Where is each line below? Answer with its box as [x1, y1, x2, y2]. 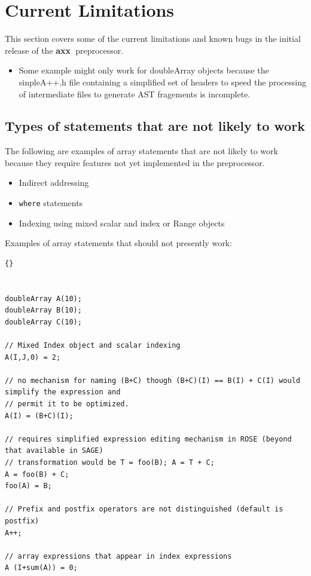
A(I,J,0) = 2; [5, 353, 61, 361]
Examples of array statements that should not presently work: [5, 237, 232, 249]
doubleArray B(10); [5, 306, 82, 315]
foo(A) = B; [5, 482, 52, 491]
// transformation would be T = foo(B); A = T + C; [5, 458, 215, 467]
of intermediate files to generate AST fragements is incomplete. [19, 87, 251, 100]
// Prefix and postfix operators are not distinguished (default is [5, 505, 283, 514]
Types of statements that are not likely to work [5, 117, 305, 135]
